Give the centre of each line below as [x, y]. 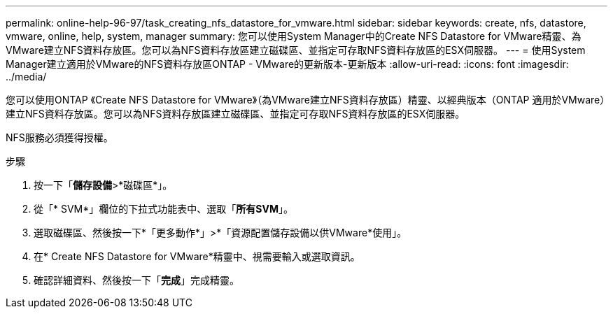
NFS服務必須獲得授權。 [59, 137]
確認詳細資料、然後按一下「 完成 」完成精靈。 [136, 280]
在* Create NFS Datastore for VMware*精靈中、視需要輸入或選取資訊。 [197, 256]
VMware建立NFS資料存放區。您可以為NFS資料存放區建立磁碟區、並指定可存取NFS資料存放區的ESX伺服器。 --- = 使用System [296, 50]
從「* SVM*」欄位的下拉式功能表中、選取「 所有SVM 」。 [163, 209]
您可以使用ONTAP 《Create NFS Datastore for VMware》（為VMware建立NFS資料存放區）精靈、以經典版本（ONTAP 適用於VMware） [305, 100]
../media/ [26, 77]
